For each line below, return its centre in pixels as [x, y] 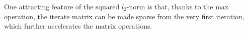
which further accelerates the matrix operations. [78, 26]
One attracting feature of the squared [62, 6]
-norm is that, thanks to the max [178, 6]
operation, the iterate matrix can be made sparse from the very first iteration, [124, 16]
